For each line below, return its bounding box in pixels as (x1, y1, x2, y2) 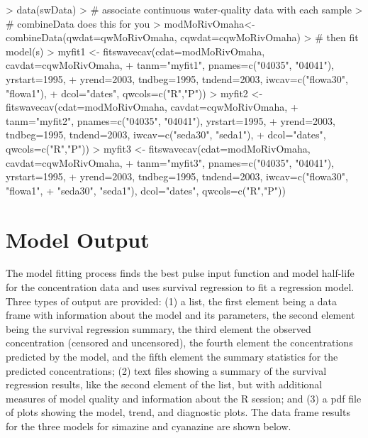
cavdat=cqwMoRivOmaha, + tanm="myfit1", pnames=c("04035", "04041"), (6, 58, 334, 72)
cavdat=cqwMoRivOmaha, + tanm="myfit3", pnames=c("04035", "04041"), (6, 155, 334, 170)
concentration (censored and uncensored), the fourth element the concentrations (6, 335, 353, 350)
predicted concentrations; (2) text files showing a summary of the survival (6, 363, 327, 378)
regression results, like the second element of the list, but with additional (6, 377, 323, 392)
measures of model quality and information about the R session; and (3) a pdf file (6, 390, 362, 405)
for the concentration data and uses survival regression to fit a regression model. (6, 280, 355, 295)
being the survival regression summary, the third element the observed (6, 321, 311, 336)
